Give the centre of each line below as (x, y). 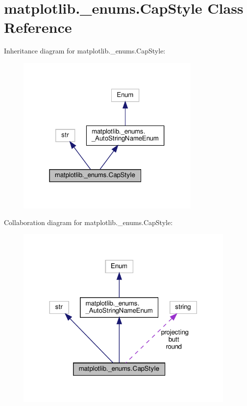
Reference (38, 27)
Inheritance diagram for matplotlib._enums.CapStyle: (85, 51)
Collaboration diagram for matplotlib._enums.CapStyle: (88, 222)
